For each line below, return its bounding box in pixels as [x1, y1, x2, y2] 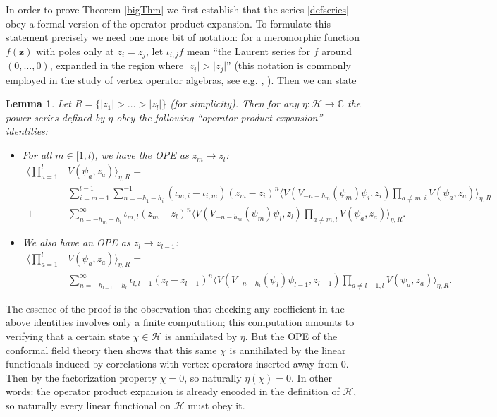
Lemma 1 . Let [6, 96, 71, 111]
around [321, 43, 352, 58]
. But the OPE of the [245, 329, 338, 344]
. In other [291, 370, 333, 385]
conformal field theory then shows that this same [6, 342, 217, 357]
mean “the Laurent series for [186, 43, 310, 58]
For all [22, 147, 52, 162]
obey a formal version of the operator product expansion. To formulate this [6, 16, 331, 30]
